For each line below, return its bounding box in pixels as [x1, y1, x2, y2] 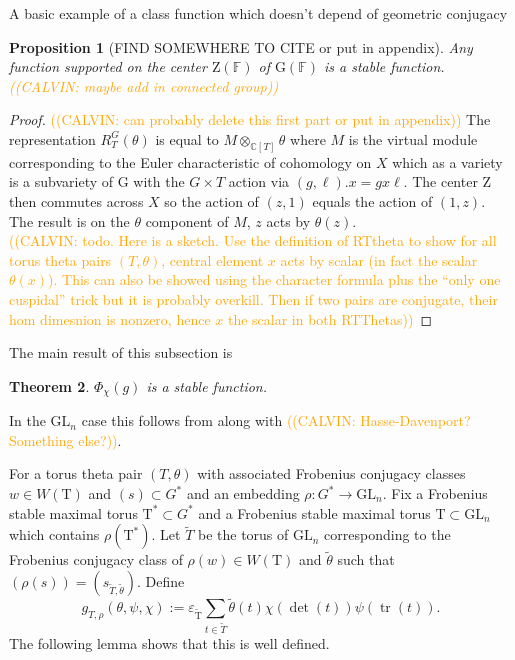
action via [228, 171, 290, 192]
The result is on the [9, 210, 130, 231]
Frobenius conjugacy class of [9, 549, 183, 570]
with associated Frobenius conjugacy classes [197, 463, 466, 484]
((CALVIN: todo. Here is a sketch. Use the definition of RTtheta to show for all [9, 230, 497, 251]
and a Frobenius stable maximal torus [198, 502, 431, 523]
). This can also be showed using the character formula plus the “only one [48, 269, 501, 290]
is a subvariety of [9, 171, 114, 192]
